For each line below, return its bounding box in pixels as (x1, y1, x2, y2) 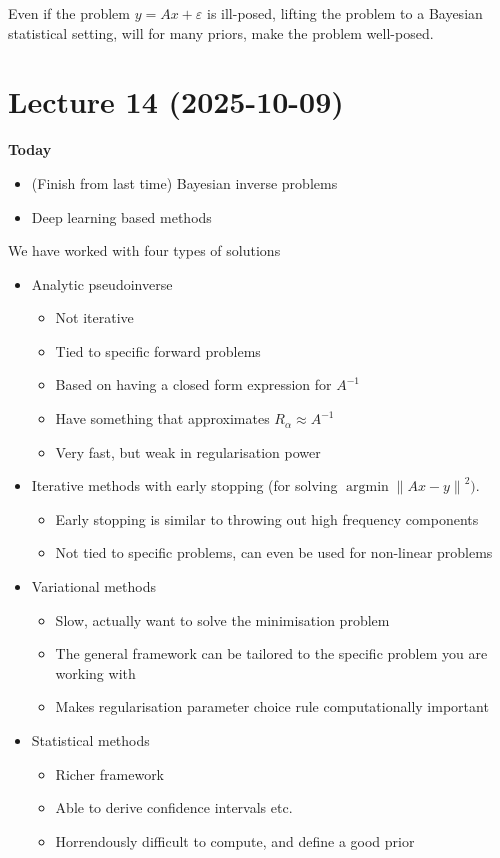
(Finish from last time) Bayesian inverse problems (31, 172, 338, 193)
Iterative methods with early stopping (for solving (31, 475, 338, 496)
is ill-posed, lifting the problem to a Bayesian (207, 3, 483, 23)
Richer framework (55, 763, 165, 784)
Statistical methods (31, 730, 150, 750)
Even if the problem (8, 3, 130, 23)
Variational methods (31, 576, 156, 597)
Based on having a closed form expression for (55, 374, 332, 395)
